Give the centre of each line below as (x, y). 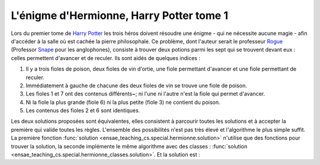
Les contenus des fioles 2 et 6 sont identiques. (83, 110)
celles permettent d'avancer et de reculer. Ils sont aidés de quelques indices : (106, 58)
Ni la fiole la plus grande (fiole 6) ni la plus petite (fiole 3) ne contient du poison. (123, 102)
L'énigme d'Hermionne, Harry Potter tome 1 (119, 15)
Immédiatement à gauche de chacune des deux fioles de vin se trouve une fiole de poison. (136, 85)
